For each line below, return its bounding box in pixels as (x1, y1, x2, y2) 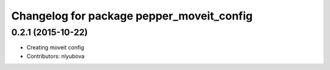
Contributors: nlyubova (26, 52, 85, 60)
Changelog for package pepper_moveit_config (11, 9, 253, 23)
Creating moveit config (26, 44, 85, 51)
